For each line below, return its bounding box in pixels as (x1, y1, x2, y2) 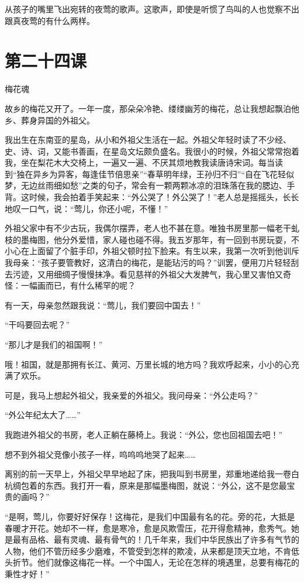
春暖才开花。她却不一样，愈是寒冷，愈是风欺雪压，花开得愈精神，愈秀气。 (5, 522, 291, 534)
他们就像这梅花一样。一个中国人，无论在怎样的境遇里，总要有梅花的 (37, 556, 299, 568)
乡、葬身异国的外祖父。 (5, 114, 95, 126)
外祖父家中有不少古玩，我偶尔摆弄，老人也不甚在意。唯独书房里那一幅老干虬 (5, 222, 299, 234)
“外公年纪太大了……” (5, 409, 81, 421)
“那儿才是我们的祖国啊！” (5, 338, 103, 350)
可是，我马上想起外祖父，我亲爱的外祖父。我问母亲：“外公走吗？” (5, 389, 258, 401)
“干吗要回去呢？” (5, 318, 70, 331)
